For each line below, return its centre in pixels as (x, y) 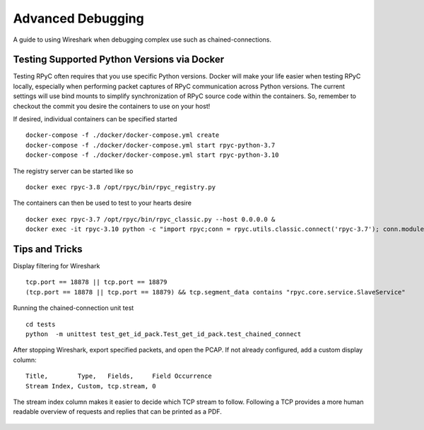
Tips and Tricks (48, 249)
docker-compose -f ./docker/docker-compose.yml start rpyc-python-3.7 (151, 145)
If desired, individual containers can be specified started (95, 119)
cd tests (41, 324)
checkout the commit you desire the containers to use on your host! (112, 106)
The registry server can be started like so (73, 171)
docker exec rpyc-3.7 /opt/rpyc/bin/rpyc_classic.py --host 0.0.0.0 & (151, 219)
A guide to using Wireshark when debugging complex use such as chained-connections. (142, 40)
